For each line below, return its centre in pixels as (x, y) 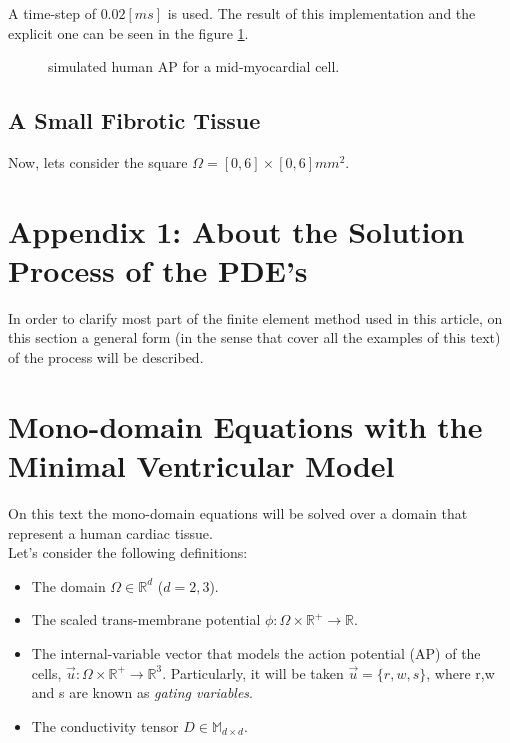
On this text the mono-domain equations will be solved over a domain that (238, 512)
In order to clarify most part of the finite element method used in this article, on (255, 317)
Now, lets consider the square (98, 161)
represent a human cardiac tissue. (110, 532)
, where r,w (460, 672)
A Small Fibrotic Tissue (134, 120)
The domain (68, 585)
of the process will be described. (106, 357)
